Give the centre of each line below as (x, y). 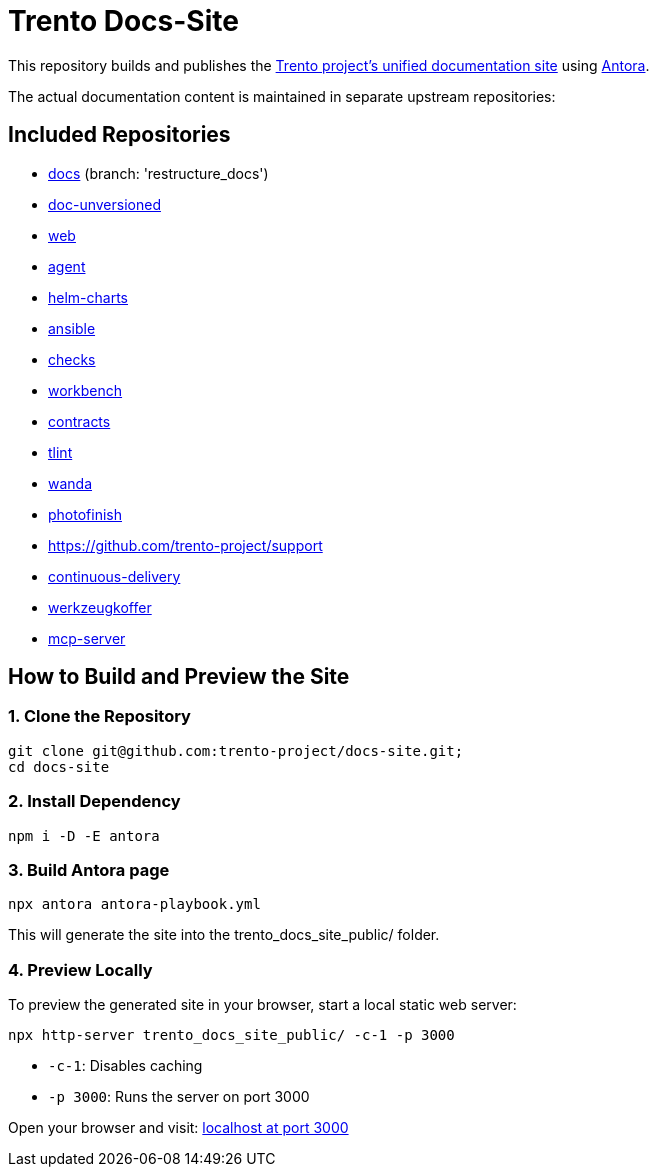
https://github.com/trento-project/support (185, 545)
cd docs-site (59, 766)
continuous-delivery (114, 576)
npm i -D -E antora (84, 835)
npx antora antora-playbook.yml (134, 904)
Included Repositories (119, 135)
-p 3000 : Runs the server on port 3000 (179, 1097)
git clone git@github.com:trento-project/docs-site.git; (236, 750)
